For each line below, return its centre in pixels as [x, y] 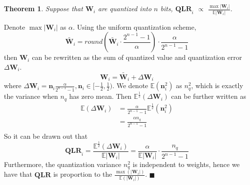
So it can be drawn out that [46, 136]
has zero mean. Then [100, 96]
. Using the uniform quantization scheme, [135, 27]
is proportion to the [83, 174]
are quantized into [125, 9]
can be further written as [208, 96]
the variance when [31, 96]
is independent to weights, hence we [186, 164]
